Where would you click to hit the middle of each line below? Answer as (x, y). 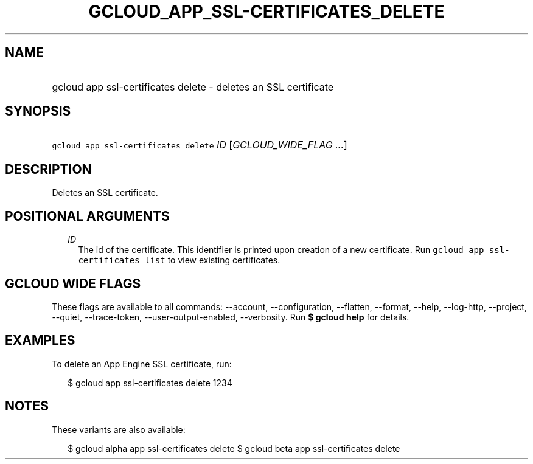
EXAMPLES (40, 341)
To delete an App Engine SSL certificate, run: (142, 364)
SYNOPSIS (38, 111)
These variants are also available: (119, 429)
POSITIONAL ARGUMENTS (87, 216)
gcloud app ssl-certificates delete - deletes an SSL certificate (193, 87)
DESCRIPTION (48, 169)
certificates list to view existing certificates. (179, 260)
